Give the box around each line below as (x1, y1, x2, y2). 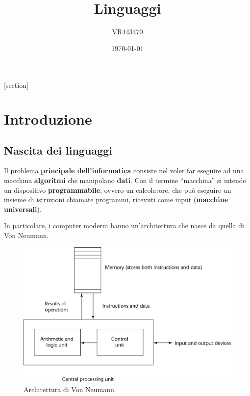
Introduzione (4, 109, 92, 129)
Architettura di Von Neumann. (24, 384, 116, 394)
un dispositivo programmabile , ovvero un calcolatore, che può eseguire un (4, 185, 231, 195)
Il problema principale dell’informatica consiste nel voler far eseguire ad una (4, 165, 244, 176)
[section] (4, 80, 28, 90)
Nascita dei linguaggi (4, 142, 112, 158)
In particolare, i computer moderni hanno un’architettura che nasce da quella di (4, 220, 244, 231)
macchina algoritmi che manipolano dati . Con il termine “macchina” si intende (4, 175, 246, 185)
